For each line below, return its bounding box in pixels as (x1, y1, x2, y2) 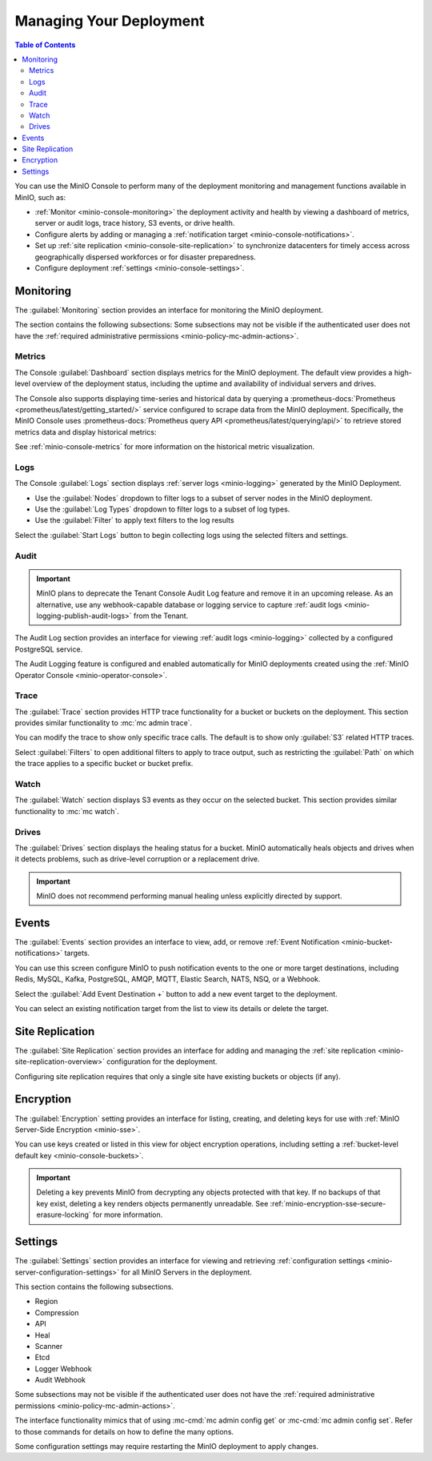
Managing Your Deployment (14, 12, 205, 30)
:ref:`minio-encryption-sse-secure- (270, 1198, 386, 1208)
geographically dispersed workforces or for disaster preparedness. (34, 252, 256, 262)
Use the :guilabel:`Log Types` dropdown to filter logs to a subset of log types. (34, 504, 290, 514)
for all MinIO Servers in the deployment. (121, 1267, 252, 1277)
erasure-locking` (36, 1210, 91, 1220)
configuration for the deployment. (106, 1057, 218, 1066)
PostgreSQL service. (14, 644, 83, 654)
